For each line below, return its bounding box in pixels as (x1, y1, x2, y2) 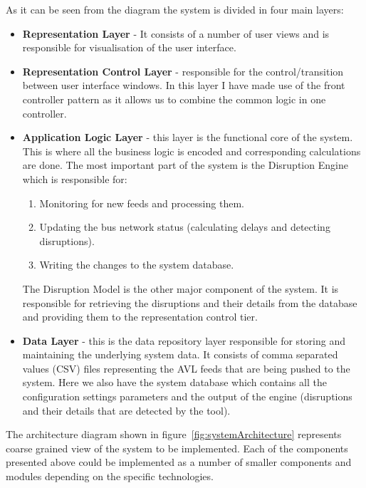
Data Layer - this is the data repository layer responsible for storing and (22, 333, 345, 348)
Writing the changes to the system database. (39, 257, 234, 272)
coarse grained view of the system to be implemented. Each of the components (6, 440, 348, 455)
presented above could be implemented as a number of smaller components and (6, 455, 352, 469)
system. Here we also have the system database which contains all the (22, 375, 327, 390)
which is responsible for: (22, 171, 127, 186)
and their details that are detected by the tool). (22, 403, 231, 417)
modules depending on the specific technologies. (6, 469, 214, 484)
